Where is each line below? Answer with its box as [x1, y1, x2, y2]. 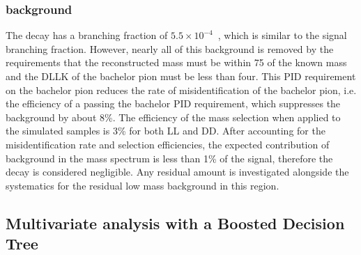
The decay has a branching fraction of [6, 28, 168, 42]
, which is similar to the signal [217, 28, 347, 42]
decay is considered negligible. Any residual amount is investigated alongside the [6, 164, 349, 179]
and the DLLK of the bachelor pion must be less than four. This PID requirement [6, 69, 356, 83]
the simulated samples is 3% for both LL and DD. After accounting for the [6, 123, 325, 138]
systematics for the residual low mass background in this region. [6, 178, 279, 192]
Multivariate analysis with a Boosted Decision [6, 212, 345, 233]
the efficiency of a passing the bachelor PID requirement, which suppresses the [6, 96, 341, 111]
